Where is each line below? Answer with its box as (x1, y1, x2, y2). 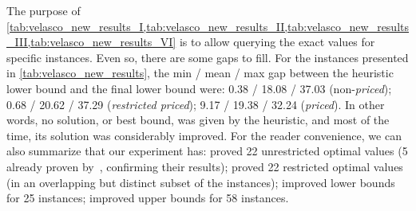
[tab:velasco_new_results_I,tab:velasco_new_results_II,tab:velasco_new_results (6, 18, 410, 34)
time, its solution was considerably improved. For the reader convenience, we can (6, 127, 402, 143)
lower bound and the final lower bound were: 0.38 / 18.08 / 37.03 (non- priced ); (6, 80, 392, 96)
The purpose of (6, 2, 81, 18)
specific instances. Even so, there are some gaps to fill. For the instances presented (6, 49, 409, 65)
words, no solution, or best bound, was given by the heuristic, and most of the (6, 111, 390, 128)
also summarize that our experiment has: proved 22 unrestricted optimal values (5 (6, 143, 408, 159)
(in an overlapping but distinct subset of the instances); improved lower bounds (6, 174, 395, 190)
